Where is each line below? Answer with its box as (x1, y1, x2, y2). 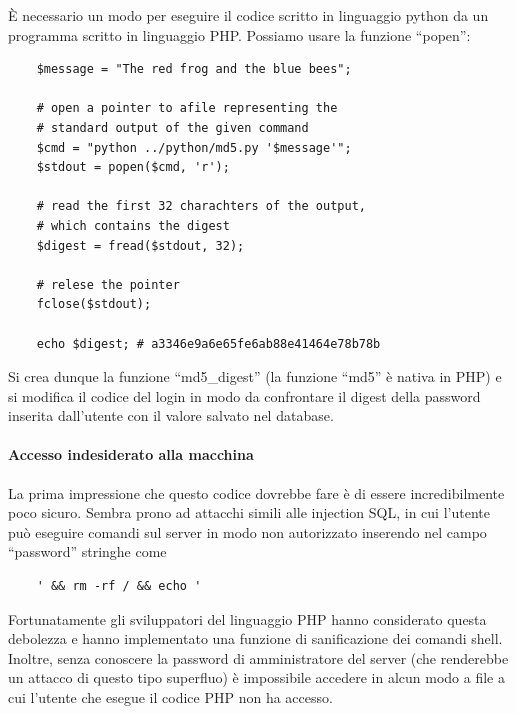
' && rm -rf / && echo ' (36, 579, 202, 594)
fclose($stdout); (36, 297, 152, 312)
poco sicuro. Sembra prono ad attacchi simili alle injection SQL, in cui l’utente (8, 502, 490, 523)
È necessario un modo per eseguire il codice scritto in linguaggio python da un (8, 5, 489, 25)
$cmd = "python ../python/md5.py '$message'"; (36, 140, 352, 155)
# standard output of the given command (36, 120, 309, 135)
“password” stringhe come (8, 541, 167, 562)
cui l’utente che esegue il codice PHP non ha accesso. (8, 687, 333, 708)
